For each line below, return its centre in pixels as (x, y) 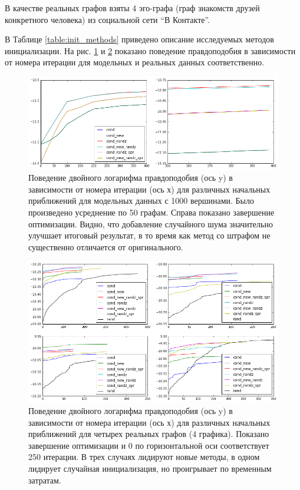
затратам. (45, 480)
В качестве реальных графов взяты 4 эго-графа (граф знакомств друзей (132, 8)
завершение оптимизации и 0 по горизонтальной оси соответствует (149, 445)
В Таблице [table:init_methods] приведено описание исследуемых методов (139, 39)
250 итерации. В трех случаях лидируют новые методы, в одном (144, 457)
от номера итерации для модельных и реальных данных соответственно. (135, 62)
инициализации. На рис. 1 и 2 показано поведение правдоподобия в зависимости (150, 50)
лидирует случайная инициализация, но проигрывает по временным (150, 469)
